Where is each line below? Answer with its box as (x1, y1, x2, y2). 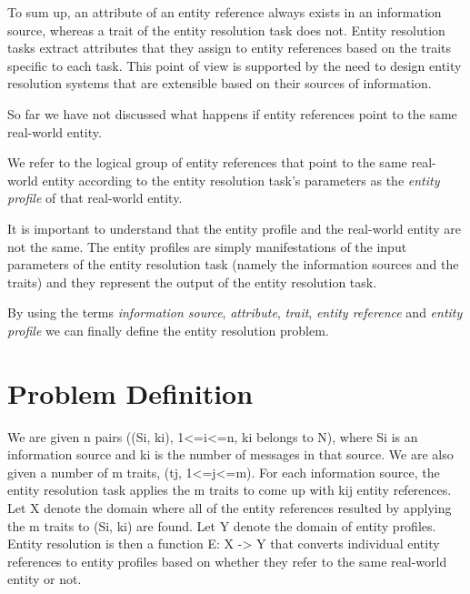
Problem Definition (7, 374, 254, 411)
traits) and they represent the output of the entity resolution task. (7, 272, 377, 291)
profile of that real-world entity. (7, 188, 183, 207)
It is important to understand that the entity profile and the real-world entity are (7, 218, 461, 237)
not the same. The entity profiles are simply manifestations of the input (7, 237, 407, 256)
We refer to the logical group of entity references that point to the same (7, 153, 407, 172)
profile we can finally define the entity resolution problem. (7, 320, 329, 339)
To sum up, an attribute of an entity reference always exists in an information (7, 3, 442, 21)
